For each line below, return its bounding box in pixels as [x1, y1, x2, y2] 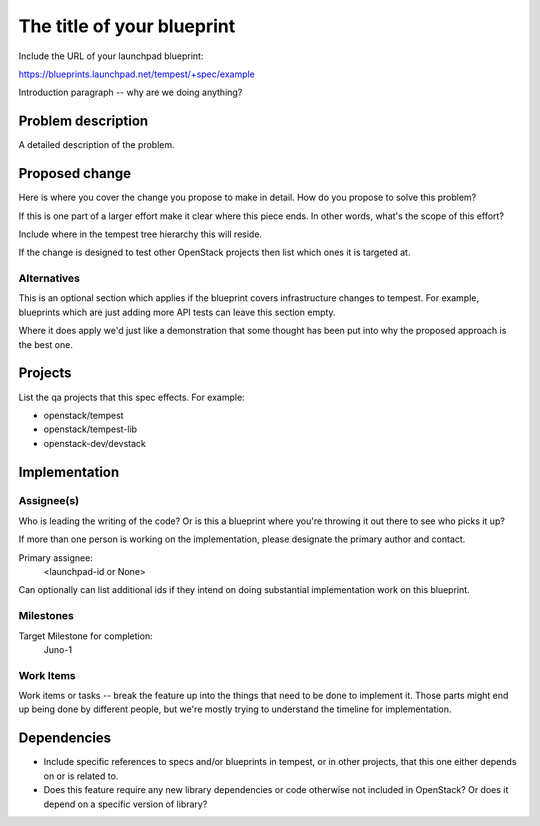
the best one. [18, 338, 74, 350]
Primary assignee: [18, 551, 94, 564]
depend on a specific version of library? [43, 798, 208, 810]
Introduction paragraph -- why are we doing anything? [18, 86, 243, 99]
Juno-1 [43, 643, 73, 655]
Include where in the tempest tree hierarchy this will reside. [18, 228, 263, 240]
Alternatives [18, 271, 80, 285]
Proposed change [18, 165, 132, 182]
